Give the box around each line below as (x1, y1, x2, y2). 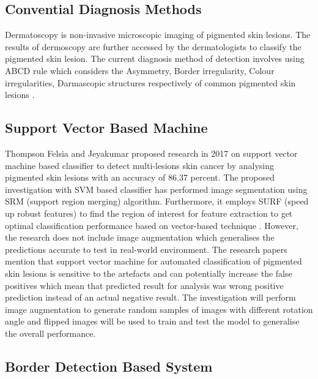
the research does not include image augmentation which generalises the (5, 231, 275, 244)
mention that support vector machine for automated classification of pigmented (5, 255, 302, 268)
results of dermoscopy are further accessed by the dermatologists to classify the (5, 40, 301, 53)
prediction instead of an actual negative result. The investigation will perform (5, 291, 296, 304)
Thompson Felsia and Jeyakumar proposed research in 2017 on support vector (5, 146, 298, 159)
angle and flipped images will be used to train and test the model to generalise (5, 315, 300, 328)
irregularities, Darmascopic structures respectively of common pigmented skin (5, 76, 296, 89)
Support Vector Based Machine (5, 118, 208, 137)
